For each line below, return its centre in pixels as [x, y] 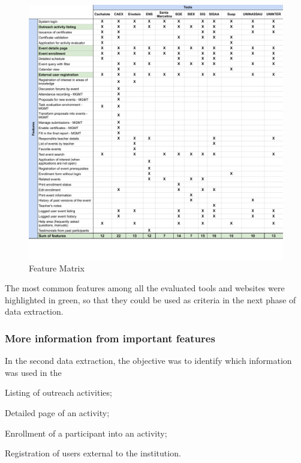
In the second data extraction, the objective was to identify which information [148, 361]
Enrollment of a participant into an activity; [86, 433]
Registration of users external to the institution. [93, 453]
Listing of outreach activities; [58, 392]
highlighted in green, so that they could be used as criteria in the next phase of [150, 299]
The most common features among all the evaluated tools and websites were [145, 288]
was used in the [33, 372]
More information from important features [110, 338]
